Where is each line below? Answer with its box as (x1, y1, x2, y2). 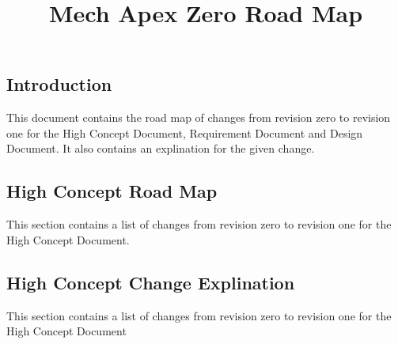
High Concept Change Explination (6, 270, 295, 294)
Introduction (6, 72, 112, 96)
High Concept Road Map (6, 179, 218, 203)
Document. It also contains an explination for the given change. (6, 140, 315, 157)
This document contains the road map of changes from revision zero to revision (6, 109, 391, 126)
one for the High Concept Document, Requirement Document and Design (6, 124, 363, 141)
